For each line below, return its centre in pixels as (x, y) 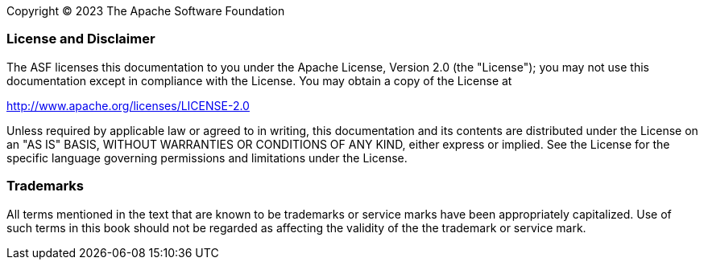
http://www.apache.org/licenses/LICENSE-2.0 (128, 105)
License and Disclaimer (81, 39)
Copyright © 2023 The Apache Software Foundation (146, 11)
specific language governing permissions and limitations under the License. (207, 158)
